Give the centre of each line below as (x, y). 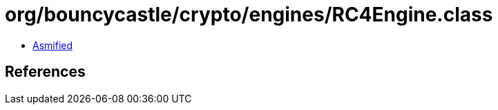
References (45, 72)
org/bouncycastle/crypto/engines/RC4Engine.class (249, 15)
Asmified (53, 45)
